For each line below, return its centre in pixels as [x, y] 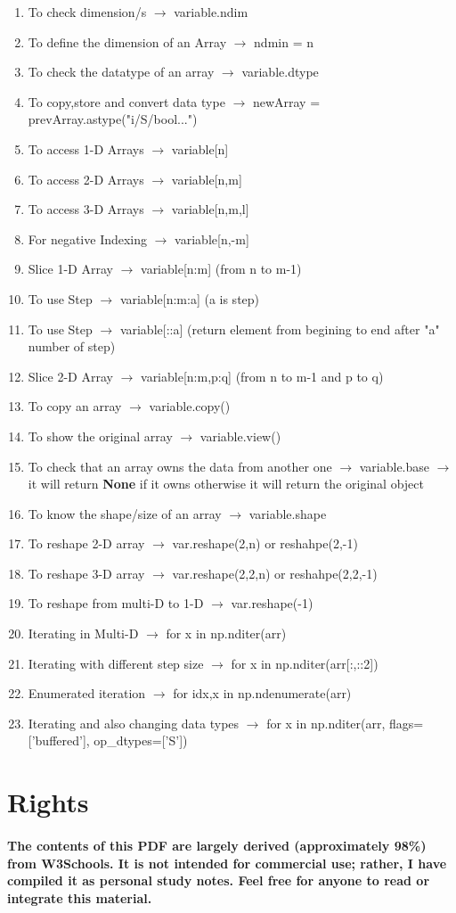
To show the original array [100, 436]
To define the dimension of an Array [127, 41]
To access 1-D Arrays [86, 148]
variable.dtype [280, 72]
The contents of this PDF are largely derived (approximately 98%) [217, 845]
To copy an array [75, 406]
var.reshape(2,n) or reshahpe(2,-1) [265, 543]
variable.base [395, 466]
